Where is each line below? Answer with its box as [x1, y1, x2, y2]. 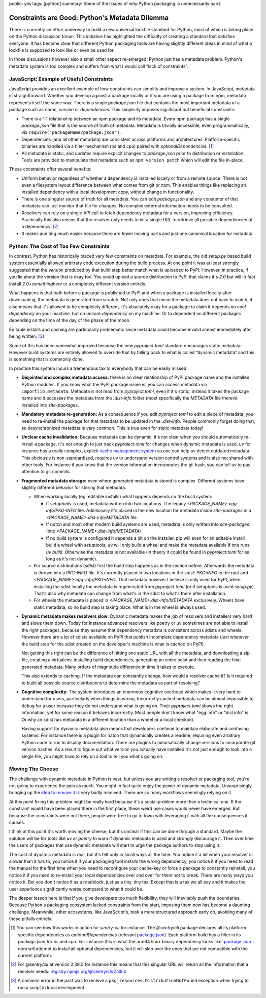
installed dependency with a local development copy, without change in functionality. [21, 189, 195, 195]
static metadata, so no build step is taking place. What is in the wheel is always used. [33, 604, 206, 610]
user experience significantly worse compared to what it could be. [9, 886, 144, 892]
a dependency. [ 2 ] [21, 224, 59, 230]
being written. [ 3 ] [9, 333, 44, 339]
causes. [9, 820, 26, 825]
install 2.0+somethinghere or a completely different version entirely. [9, 280, 147, 286]
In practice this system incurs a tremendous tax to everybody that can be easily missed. [9, 365, 188, 371]
